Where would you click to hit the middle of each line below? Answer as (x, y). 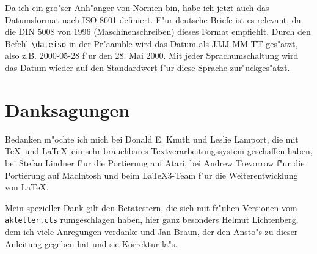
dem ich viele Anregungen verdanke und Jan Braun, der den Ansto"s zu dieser (151, 231)
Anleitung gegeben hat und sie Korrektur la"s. (91, 243)
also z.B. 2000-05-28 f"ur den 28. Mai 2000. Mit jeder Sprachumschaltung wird (152, 55)
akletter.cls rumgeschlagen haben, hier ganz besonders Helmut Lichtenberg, (152, 219)
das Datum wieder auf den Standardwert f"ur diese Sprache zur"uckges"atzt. (148, 68)
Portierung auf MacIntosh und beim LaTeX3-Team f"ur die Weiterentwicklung (151, 175)
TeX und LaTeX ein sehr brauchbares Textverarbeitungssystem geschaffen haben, (159, 151)
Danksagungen (67, 109)
